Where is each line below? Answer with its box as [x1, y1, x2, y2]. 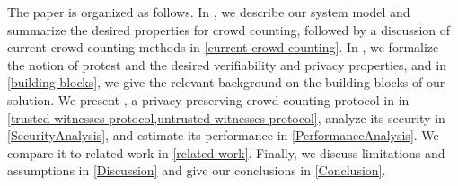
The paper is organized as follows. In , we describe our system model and [7, 3, 410, 21]
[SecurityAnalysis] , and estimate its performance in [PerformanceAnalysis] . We [7, 126, 439, 145]
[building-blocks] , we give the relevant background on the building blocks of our [7, 73, 445, 92]
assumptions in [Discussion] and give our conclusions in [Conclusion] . [7, 161, 386, 180]
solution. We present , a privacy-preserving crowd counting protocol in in [7, 90, 410, 109]
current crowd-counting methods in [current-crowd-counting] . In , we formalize [7, 38, 439, 57]
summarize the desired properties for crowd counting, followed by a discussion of [7, 20, 451, 39]
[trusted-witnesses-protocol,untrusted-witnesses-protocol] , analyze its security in [7, 108, 445, 127]
